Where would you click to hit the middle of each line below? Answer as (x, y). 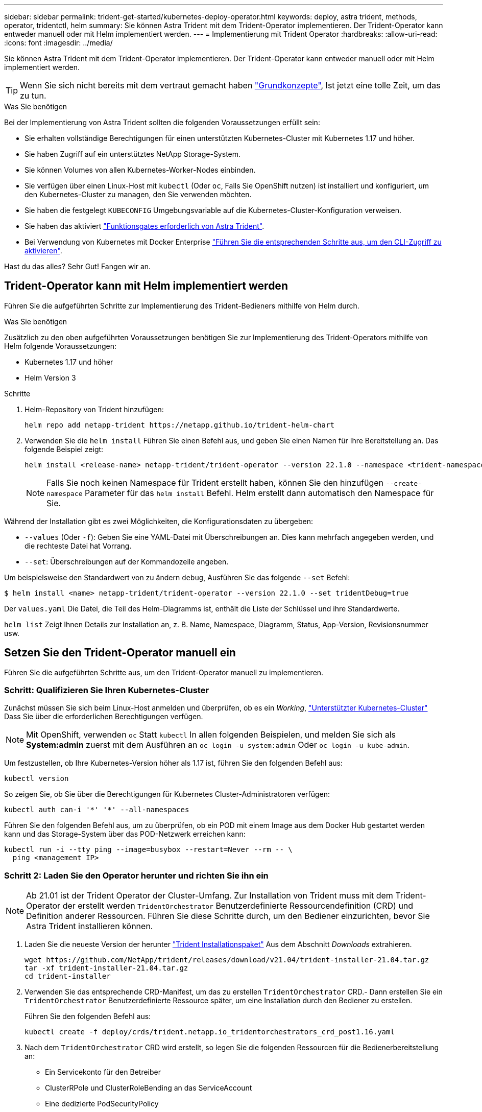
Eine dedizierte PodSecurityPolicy (102, 1104)
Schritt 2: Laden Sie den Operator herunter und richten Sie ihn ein (136, 875)
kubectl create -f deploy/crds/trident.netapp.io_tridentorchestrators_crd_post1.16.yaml (210, 1032)
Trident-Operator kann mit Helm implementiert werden (146, 286)
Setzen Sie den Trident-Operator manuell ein (120, 653)
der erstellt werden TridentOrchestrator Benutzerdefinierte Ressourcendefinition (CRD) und (238, 906)
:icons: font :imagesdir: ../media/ (58, 43)
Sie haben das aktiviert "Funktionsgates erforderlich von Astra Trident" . (144, 226)
